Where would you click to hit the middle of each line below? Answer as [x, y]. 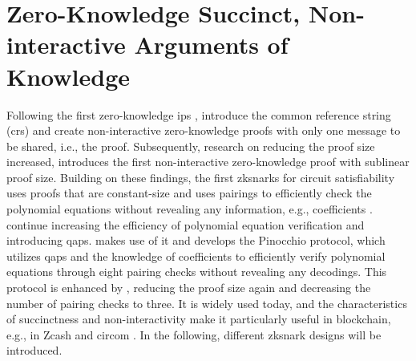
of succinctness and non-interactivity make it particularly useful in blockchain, [199, 319]
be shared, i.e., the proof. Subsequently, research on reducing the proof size [191, 146]
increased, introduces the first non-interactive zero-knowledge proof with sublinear [208, 162]
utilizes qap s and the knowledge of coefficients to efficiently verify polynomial [196, 256]
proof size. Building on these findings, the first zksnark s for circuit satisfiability [201, 177]
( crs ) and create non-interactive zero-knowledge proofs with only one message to [204, 130]
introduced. [34, 350]
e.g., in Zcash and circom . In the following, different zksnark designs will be [194, 334]
